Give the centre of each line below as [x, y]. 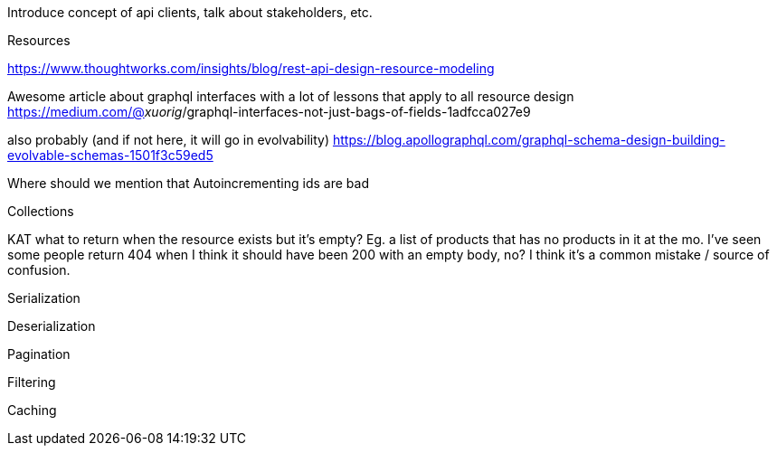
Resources [39, 40]
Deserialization [52, 326]
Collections [41, 211]
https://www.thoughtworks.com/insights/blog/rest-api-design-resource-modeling [251, 68]
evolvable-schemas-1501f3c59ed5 [110, 155]
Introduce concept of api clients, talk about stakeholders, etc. [190, 12]
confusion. [39, 270]
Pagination [39, 354]
